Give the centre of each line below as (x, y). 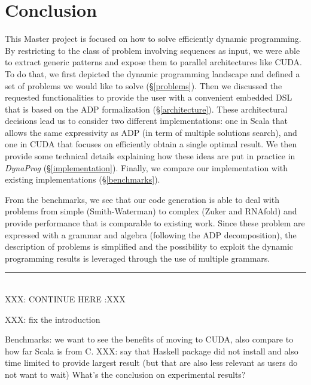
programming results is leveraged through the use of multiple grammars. (138, 258)
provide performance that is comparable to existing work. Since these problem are (155, 223)
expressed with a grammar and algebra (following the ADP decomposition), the (151, 234)
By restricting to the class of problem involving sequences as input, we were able (153, 50)
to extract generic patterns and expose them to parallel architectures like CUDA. (153, 62)
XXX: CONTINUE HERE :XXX (65, 299)
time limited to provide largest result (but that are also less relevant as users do (151, 363)
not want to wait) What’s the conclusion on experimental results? (125, 374)
